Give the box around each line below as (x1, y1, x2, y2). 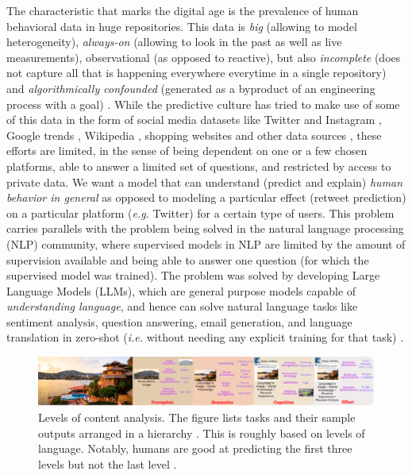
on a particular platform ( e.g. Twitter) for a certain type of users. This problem (6, 204, 395, 221)
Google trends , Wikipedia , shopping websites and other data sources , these (6, 126, 382, 143)
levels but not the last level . (38, 455, 177, 472)
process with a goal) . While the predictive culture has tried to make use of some (6, 95, 400, 112)
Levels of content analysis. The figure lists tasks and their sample (38, 409, 356, 426)
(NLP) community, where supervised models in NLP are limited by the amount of (6, 235, 406, 252)
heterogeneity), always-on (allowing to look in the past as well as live (6, 33, 342, 50)
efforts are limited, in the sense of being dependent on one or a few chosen (6, 142, 368, 159)
